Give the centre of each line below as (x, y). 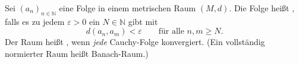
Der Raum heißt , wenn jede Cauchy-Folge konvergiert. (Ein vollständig (135, 42)
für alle (171, 32)
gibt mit (143, 21)
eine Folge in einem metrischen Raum (128, 8)
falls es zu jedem (35, 21)
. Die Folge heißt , (262, 8)
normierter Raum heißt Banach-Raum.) (77, 53)
